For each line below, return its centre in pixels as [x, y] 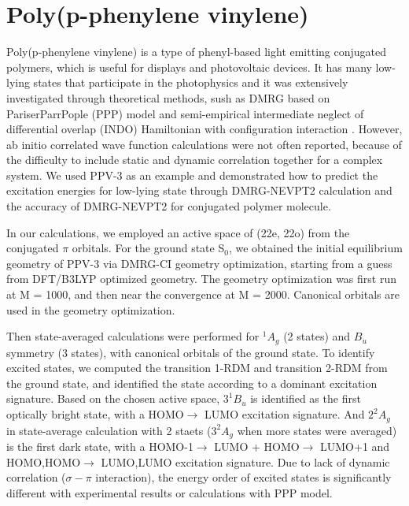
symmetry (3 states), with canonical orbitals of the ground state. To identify [191, 352]
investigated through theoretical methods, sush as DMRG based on [168, 97]
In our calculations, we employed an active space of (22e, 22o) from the [178, 232]
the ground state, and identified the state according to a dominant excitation [192, 383]
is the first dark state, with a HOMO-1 [100, 446]
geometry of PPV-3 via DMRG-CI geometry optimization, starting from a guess [199, 263]
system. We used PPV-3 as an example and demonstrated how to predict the [192, 175]
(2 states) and [317, 336]
